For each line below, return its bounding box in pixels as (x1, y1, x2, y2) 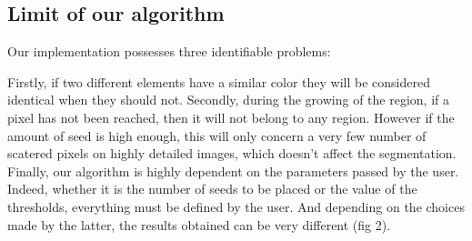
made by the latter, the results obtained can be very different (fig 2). (7, 215, 391, 234)
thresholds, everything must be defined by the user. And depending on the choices (7, 196, 465, 216)
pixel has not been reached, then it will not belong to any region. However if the (7, 107, 455, 126)
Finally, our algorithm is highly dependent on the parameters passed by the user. (7, 161, 459, 180)
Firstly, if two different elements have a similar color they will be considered (7, 72, 430, 91)
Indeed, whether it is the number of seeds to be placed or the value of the (7, 179, 417, 198)
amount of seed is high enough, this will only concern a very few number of (7, 126, 427, 145)
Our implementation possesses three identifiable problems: (7, 42, 331, 61)
